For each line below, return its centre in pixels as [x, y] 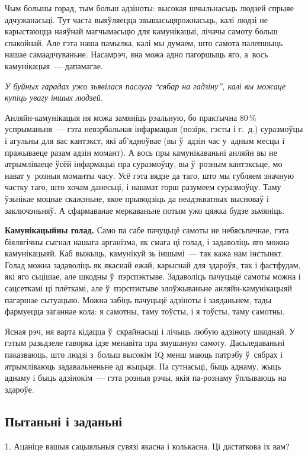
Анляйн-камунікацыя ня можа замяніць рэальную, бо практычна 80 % [131, 117]
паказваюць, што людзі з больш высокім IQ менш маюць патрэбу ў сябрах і [144, 354]
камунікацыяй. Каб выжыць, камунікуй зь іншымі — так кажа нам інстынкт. [145, 253]
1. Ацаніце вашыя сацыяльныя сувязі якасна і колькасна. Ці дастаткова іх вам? [147, 446]
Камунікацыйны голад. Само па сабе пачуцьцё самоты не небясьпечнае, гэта [147, 230]
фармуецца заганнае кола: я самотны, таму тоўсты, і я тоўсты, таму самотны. [145, 311]
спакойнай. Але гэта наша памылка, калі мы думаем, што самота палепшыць [144, 42]
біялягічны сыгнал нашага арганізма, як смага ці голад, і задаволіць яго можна [147, 241]
